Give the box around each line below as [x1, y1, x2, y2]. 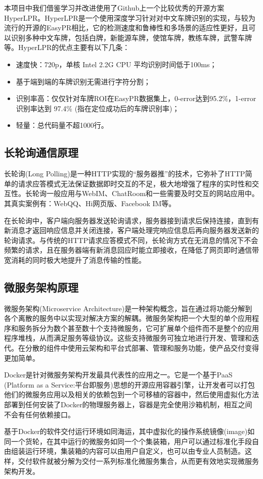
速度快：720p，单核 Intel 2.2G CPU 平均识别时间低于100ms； [16, 59, 217, 69]
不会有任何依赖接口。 [4, 409, 75, 419]
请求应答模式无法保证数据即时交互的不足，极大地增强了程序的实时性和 [18, 178, 252, 188]
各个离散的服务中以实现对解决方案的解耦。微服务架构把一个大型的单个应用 [4, 313, 252, 323]
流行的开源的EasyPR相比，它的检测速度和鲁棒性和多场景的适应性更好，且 [4, 22, 249, 33]
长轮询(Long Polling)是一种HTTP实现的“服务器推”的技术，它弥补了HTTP [4, 168, 245, 179]
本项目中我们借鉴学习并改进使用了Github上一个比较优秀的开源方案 [4, 3, 225, 13]
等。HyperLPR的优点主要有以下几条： [4, 42, 130, 53]
